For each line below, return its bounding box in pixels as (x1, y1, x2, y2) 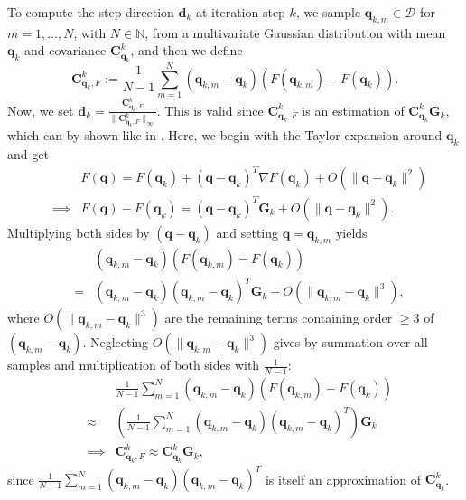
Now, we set (7, 100, 74, 119)
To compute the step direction (7, 3, 174, 21)
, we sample (295, 3, 361, 21)
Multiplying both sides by (7, 222, 150, 241)
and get (7, 145, 49, 164)
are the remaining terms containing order (164, 308, 393, 327)
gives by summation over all (273, 333, 428, 352)
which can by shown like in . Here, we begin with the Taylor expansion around (7, 126, 443, 145)
